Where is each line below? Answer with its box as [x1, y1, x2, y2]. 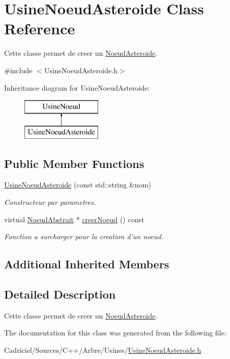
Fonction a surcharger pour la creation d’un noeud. [4, 231, 164, 242]
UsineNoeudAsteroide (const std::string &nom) [4, 179, 151, 190]
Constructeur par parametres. [4, 197, 96, 207]
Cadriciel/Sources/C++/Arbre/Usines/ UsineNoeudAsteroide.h [4, 345, 201, 355]
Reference [4, 18, 75, 39]
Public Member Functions [4, 155, 144, 171]
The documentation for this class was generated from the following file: [4, 327, 226, 338]
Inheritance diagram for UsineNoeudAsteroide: [4, 82, 150, 93]
